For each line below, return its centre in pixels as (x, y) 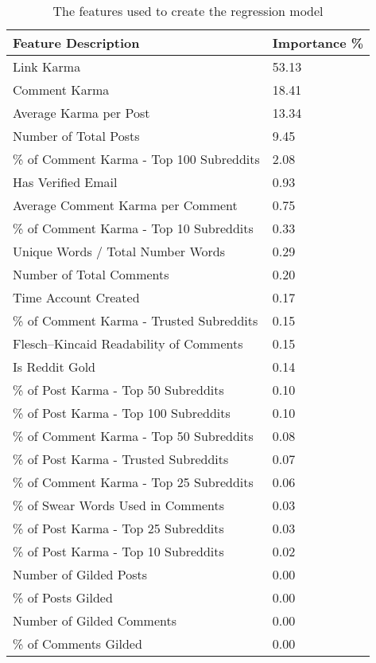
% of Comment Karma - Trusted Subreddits (136, 320)
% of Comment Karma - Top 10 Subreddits (133, 228)
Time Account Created (76, 297)
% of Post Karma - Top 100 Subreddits (122, 413)
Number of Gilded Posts (80, 574)
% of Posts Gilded (63, 597)
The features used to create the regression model (188, 11)
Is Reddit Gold (54, 367)
